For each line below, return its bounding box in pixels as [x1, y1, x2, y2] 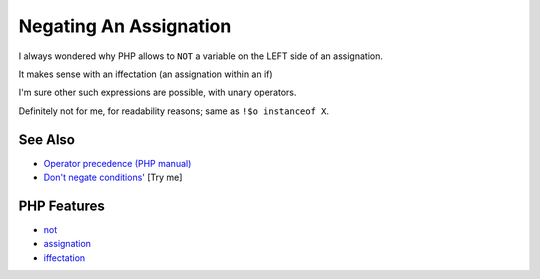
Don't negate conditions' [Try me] [43, 171, 183, 184]
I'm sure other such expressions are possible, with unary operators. [18, 86, 297, 99]
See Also [18, 131, 75, 148]
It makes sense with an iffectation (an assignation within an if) [18, 68, 274, 80]
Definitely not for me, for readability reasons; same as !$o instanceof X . [18, 105, 330, 117]
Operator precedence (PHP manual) [43, 157, 192, 169]
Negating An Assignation [18, 15, 232, 37]
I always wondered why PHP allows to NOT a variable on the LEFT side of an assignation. [18, 50, 384, 62]
